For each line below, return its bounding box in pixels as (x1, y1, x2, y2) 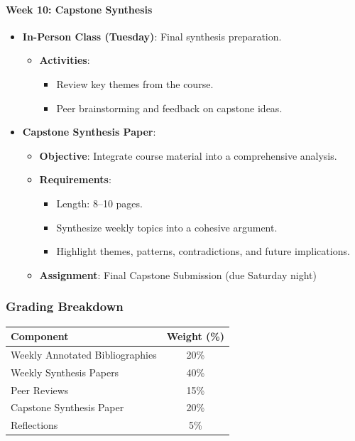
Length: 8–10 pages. (56, 195, 143, 210)
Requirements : (39, 172, 111, 187)
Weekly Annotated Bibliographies (11, 347, 157, 361)
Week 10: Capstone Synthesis (6, 1, 153, 16)
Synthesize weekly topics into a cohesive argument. (56, 219, 278, 234)
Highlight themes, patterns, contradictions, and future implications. (56, 244, 350, 258)
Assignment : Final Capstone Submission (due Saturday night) (39, 267, 317, 282)
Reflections (11, 418, 58, 432)
